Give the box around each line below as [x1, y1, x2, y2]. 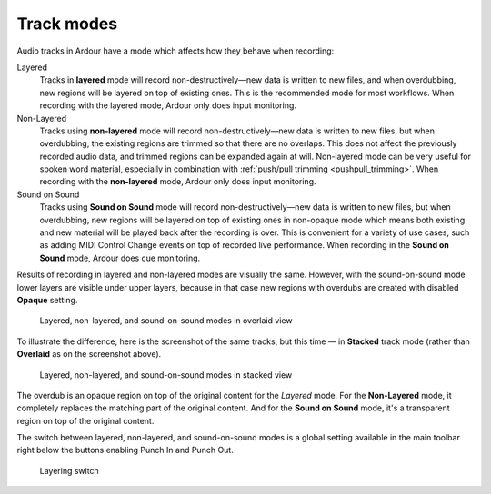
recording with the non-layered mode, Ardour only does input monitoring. [39, 176, 317, 187]
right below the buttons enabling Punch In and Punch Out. [16, 445, 234, 456]
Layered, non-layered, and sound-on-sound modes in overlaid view [39, 315, 293, 326]
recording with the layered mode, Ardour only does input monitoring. [39, 100, 297, 111]
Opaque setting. [16, 294, 78, 305]
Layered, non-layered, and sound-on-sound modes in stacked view [39, 369, 293, 380]
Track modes [16, 14, 118, 34]
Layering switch [39, 465, 99, 476]
